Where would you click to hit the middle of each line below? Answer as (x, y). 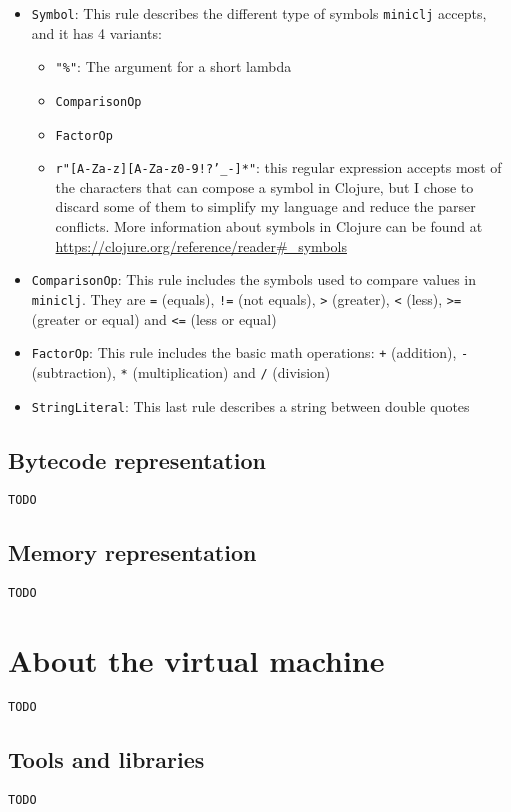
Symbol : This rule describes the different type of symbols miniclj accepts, (259, 13)
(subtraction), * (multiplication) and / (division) (181, 371)
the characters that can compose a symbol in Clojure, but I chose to (264, 186)
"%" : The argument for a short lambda (173, 66)
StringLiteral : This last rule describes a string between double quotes (250, 405)
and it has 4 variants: (96, 32)
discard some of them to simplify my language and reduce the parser (265, 206)
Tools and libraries (106, 759)
